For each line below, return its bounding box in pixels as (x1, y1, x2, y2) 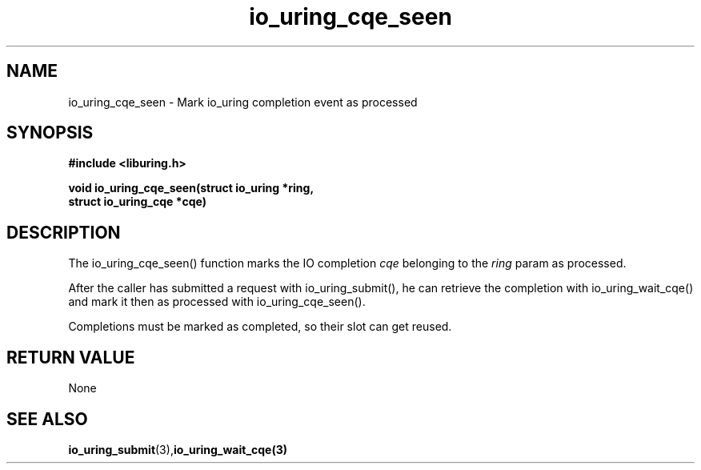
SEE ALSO (6, 408, 88, 429)
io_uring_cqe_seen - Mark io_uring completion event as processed (68, 94, 418, 109)
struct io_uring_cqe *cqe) (68, 195, 207, 209)
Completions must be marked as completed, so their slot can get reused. (68, 319, 452, 334)
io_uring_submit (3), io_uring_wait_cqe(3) (68, 442, 288, 456)
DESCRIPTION (6, 222, 121, 243)
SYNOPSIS (6, 123, 94, 143)
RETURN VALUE (6, 347, 135, 368)
